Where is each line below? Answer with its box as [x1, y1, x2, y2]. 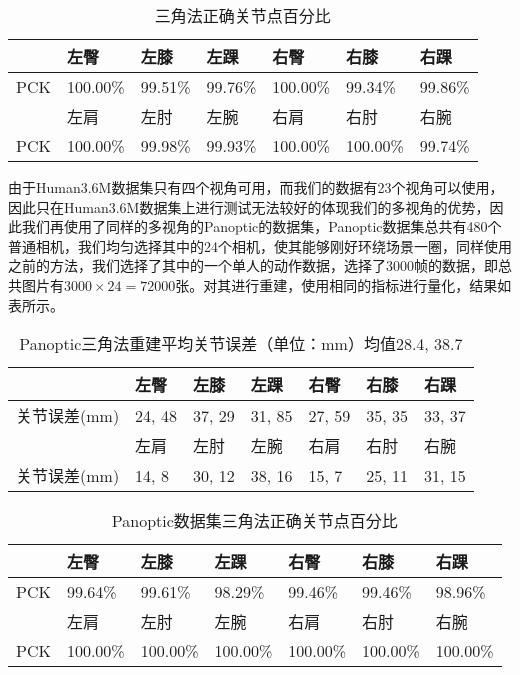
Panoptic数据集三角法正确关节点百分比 [111, 509, 398, 533]
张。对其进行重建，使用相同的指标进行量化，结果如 [175, 274, 512, 295]
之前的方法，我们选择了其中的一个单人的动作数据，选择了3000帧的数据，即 [8, 255, 498, 276]
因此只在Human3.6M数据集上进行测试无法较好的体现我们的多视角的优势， [8, 196, 490, 217]
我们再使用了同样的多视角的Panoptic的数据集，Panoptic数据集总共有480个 [21, 216, 502, 237]
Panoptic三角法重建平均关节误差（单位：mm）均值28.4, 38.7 [19, 332, 463, 356]
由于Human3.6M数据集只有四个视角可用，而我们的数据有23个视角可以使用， [8, 177, 504, 197]
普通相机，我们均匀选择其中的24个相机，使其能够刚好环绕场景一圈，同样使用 [8, 235, 512, 256]
